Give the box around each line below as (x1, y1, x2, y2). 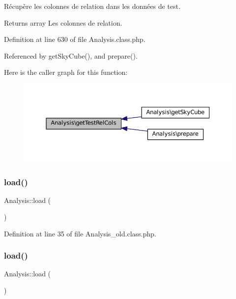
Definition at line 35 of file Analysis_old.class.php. (4, 228, 156, 238)
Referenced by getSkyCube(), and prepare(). (4, 50, 138, 61)
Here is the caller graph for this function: (4, 67, 128, 77)
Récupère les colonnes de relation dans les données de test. (4, 1, 180, 11)
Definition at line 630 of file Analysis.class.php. (4, 34, 146, 44)
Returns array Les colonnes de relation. (4, 17, 122, 28)
